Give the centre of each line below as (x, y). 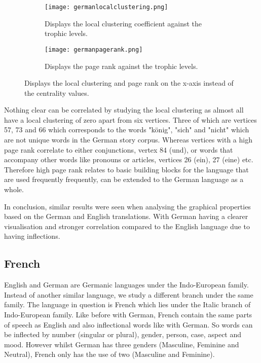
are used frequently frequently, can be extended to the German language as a (124, 179)
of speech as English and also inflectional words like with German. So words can (128, 324)
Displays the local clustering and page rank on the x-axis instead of (129, 83)
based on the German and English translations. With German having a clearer (126, 216)
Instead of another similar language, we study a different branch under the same (129, 294)
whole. (14, 189)
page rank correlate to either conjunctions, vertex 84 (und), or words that (119, 149)
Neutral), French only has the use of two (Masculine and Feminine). (109, 354)
